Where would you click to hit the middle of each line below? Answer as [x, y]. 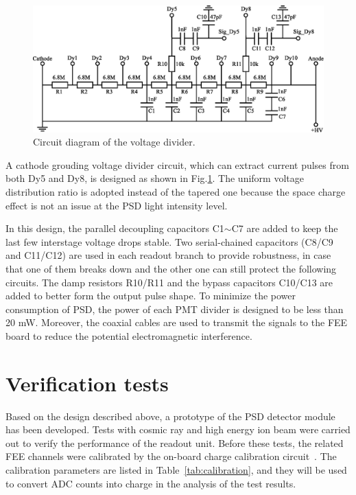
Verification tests [87, 383]
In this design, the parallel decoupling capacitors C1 [115, 228]
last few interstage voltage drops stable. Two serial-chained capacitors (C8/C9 [169, 241]
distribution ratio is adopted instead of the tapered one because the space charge [176, 192]
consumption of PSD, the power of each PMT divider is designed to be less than [175, 309]
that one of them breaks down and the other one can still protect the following [171, 269]
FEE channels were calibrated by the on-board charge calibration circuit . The [171, 456]
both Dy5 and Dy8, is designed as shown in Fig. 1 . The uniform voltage [155, 178]
